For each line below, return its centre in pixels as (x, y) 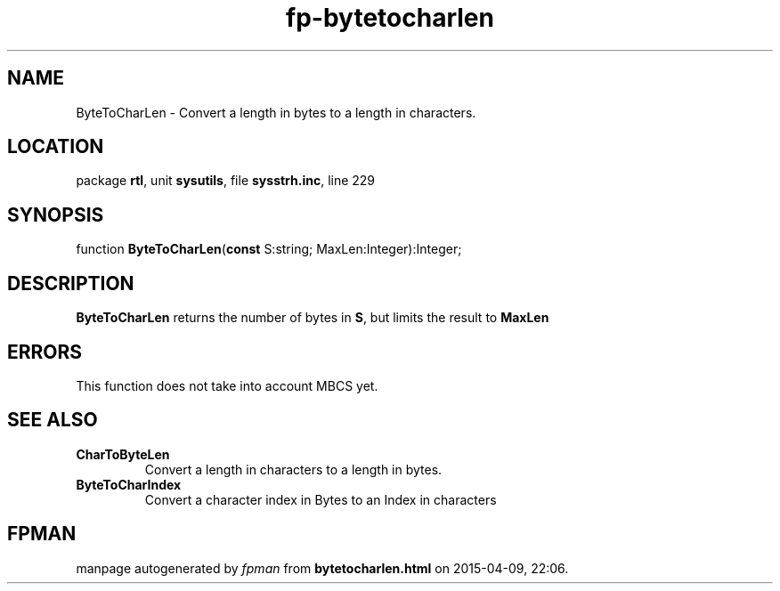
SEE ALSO (53, 420)
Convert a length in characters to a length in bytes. (293, 469)
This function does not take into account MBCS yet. (227, 385)
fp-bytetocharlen (390, 18)
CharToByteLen (123, 454)
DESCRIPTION (71, 283)
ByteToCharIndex (129, 484)
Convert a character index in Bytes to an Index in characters (321, 499)
